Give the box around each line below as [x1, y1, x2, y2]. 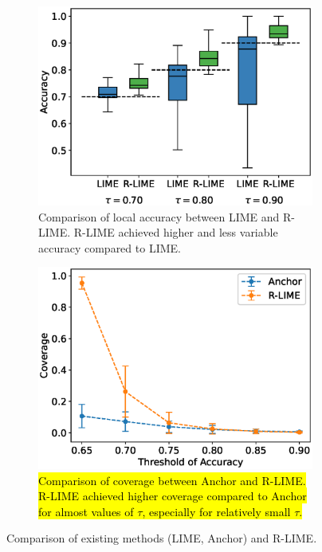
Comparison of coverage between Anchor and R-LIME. [38, 472, 306, 488]
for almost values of [38, 503, 134, 519]
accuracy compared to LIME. [38, 239, 181, 256]
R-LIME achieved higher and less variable [73, 224, 278, 241]
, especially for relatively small [142, 503, 291, 519]
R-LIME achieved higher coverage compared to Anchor [38, 487, 307, 504]
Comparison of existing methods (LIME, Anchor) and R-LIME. [6, 530, 317, 546]
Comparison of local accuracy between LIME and [38, 208, 280, 225]
